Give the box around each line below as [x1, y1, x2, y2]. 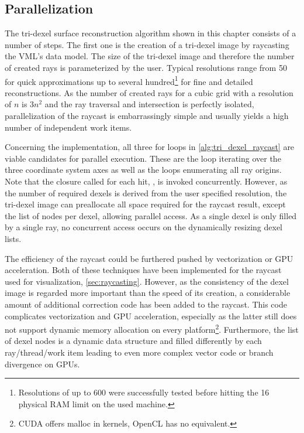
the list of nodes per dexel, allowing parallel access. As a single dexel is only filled [5, 209, 297, 221]
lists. [5, 232, 22, 244]
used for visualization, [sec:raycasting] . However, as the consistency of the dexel [5, 275, 289, 287]
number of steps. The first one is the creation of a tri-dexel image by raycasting [5, 38, 289, 50]
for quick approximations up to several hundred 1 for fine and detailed [5, 73, 253, 87]
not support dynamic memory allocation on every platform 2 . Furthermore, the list [5, 322, 299, 335]
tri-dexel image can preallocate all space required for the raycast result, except [5, 198, 286, 210]
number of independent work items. [5, 121, 132, 133]
